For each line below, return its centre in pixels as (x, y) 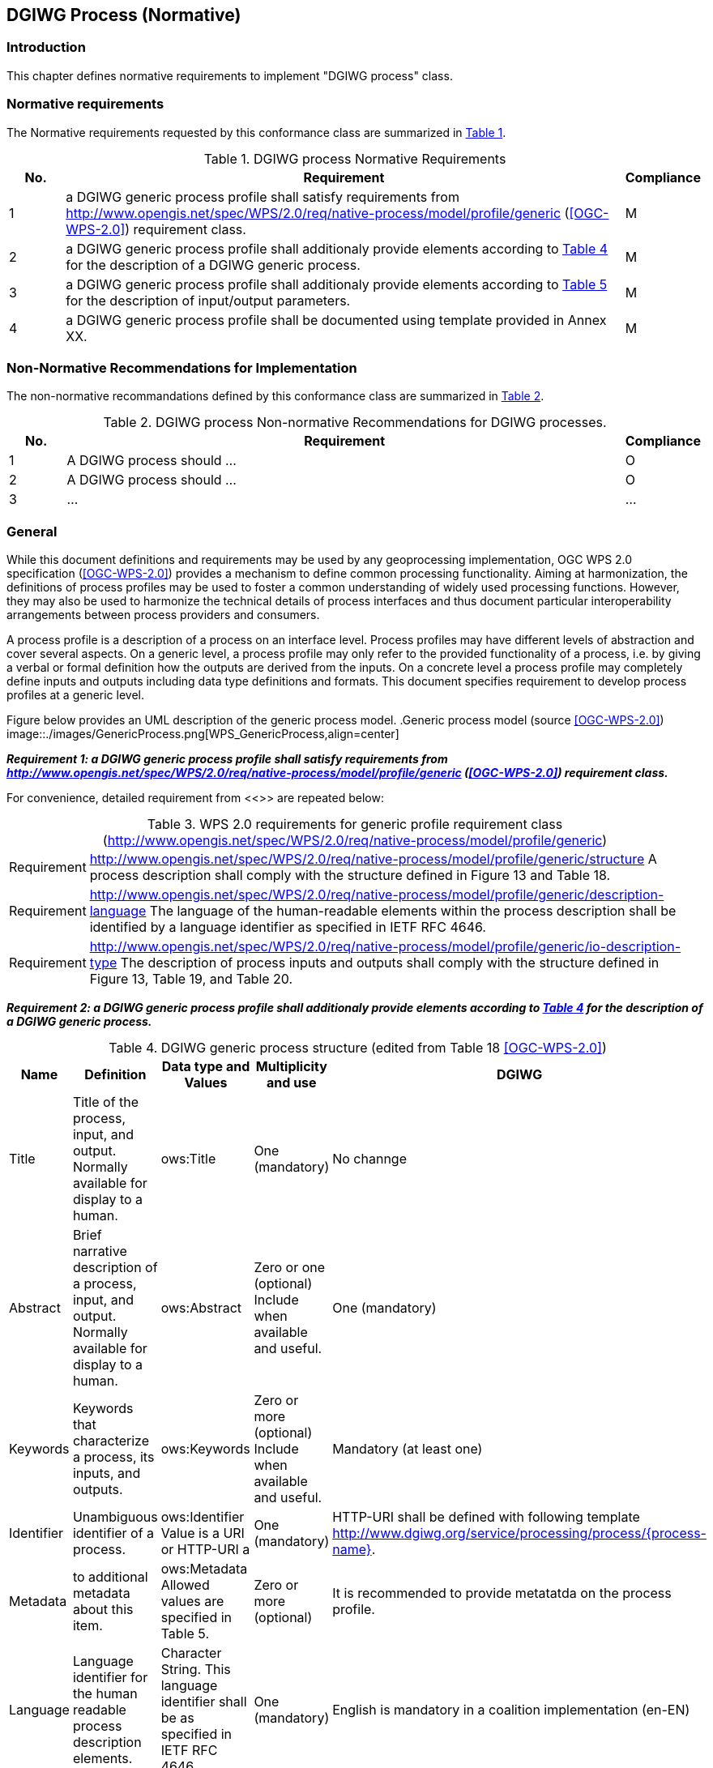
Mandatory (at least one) (408, 1449)
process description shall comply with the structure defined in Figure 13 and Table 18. (350, 875)
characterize (111, 1441)
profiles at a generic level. (76, 695)
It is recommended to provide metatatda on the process (502, 1593)
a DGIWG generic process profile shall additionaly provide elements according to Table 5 (337, 284)
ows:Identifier (203, 1517)
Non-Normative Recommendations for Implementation (182, 367)
